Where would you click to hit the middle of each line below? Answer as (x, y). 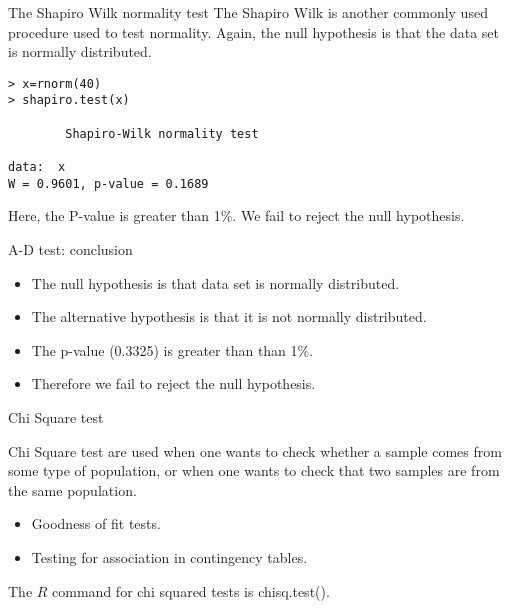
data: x (37, 167)
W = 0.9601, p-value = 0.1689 (108, 183)
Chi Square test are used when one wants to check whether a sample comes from (255, 450)
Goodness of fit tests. (96, 523)
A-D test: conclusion (70, 248)
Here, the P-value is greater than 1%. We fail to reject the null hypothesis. (236, 215)
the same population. (72, 489)
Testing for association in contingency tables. (169, 556)
